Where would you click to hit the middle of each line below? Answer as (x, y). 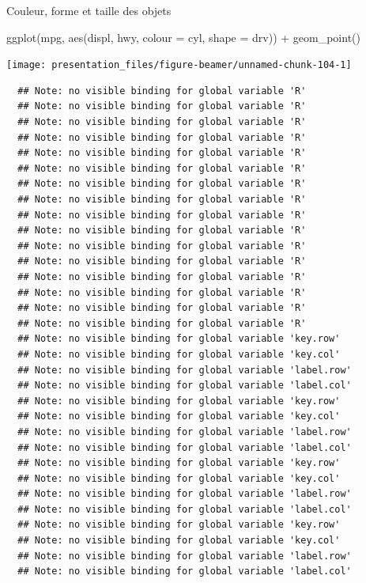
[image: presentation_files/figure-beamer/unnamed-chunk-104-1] (179, 65)
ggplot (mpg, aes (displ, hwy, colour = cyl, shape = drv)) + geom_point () (183, 37)
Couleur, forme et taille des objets (89, 10)
